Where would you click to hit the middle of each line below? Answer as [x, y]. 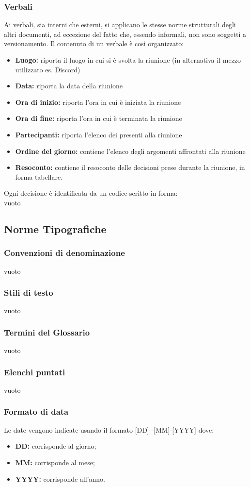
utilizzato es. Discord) [48, 69]
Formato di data [36, 411]
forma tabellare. [39, 176]
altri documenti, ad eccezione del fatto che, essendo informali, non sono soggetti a [125, 34]
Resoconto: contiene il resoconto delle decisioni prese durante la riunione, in [130, 167]
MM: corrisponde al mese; [55, 462]
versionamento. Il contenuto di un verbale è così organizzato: [94, 43]
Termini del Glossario [47, 332]
